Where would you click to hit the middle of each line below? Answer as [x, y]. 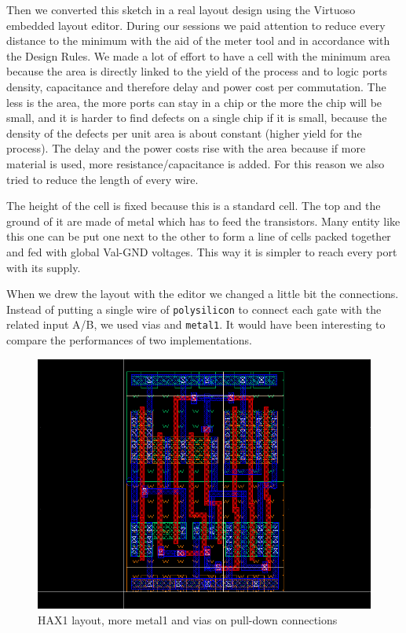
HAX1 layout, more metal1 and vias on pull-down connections [188, 619]
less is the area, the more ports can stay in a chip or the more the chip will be [194, 102]
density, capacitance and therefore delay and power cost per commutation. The [196, 86]
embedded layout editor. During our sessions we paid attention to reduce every [196, 25]
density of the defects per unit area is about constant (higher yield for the [184, 132]
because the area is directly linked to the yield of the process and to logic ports [197, 71]
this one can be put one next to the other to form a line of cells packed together [199, 236]
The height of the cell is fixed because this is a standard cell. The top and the [194, 206]
